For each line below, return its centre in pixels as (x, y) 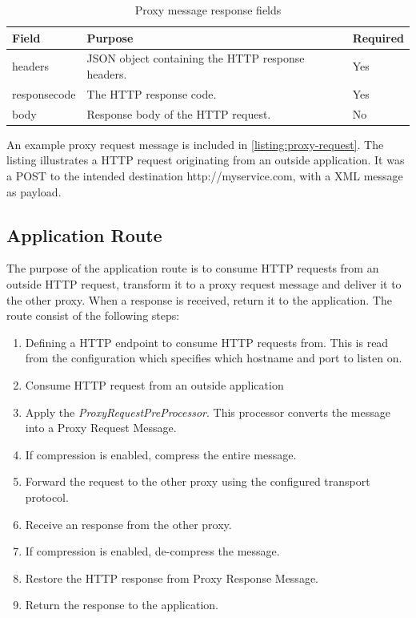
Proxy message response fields (208, 10)
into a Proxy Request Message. (101, 428)
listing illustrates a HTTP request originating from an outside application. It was (206, 160)
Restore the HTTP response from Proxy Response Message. (172, 578)
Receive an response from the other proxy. (128, 524)
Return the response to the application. (122, 605)
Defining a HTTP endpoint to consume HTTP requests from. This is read (207, 342)
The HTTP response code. (152, 93)
